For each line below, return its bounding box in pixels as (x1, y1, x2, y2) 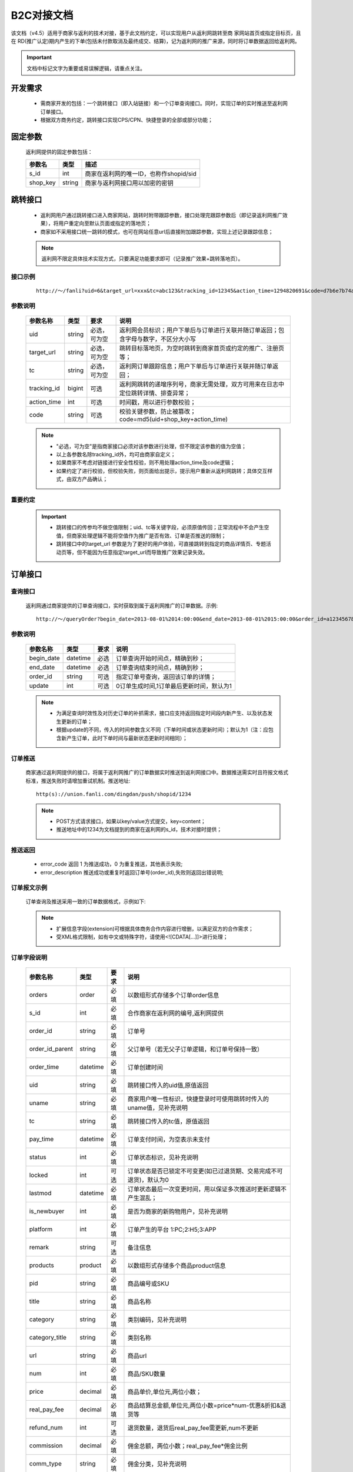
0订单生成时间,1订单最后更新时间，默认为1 (115, 682, 232, 690)
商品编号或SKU (127, 1279, 169, 1288)
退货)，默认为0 (127, 1175, 169, 1183)
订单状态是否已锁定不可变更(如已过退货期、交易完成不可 (127, 1166, 283, 1175)
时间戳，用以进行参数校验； (119, 398, 197, 406)
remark (29, 1243, 49, 1251)
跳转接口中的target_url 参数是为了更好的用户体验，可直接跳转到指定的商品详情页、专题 (56, 541, 267, 548)
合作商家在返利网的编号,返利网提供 (127, 1009, 224, 1017)
